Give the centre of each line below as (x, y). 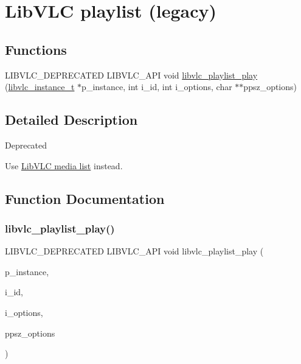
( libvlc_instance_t (40, 87)
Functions (36, 49)
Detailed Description (71, 120)
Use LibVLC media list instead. (64, 165)
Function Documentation (85, 198)
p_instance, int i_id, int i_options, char (157, 87)
